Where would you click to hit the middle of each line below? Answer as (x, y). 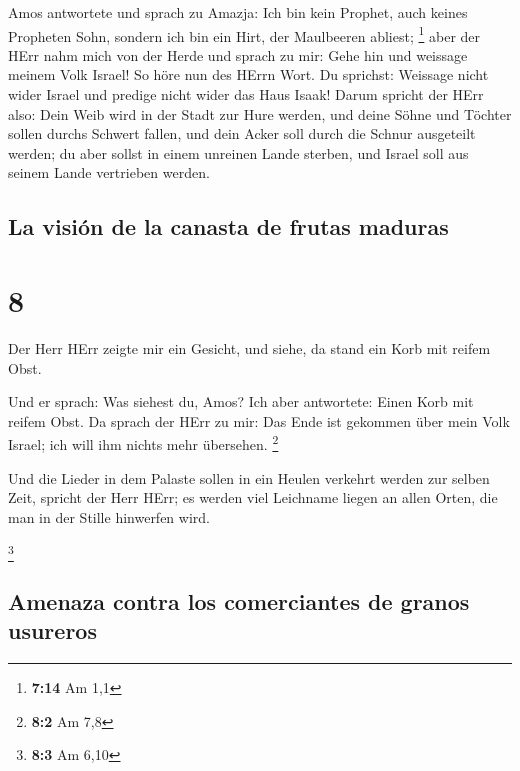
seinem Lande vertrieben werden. (109, 172)
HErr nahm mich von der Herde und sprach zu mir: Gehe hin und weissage (238, 54)
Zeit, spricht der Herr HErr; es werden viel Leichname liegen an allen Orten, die (253, 497)
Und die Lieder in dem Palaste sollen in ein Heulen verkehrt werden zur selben (249, 477)
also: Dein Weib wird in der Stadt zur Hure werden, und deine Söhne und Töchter (260, 113)
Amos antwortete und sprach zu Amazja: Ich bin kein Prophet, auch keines (238, 12)
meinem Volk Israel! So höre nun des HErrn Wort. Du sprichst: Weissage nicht (248, 74)
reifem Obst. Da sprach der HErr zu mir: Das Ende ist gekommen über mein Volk (259, 420)
